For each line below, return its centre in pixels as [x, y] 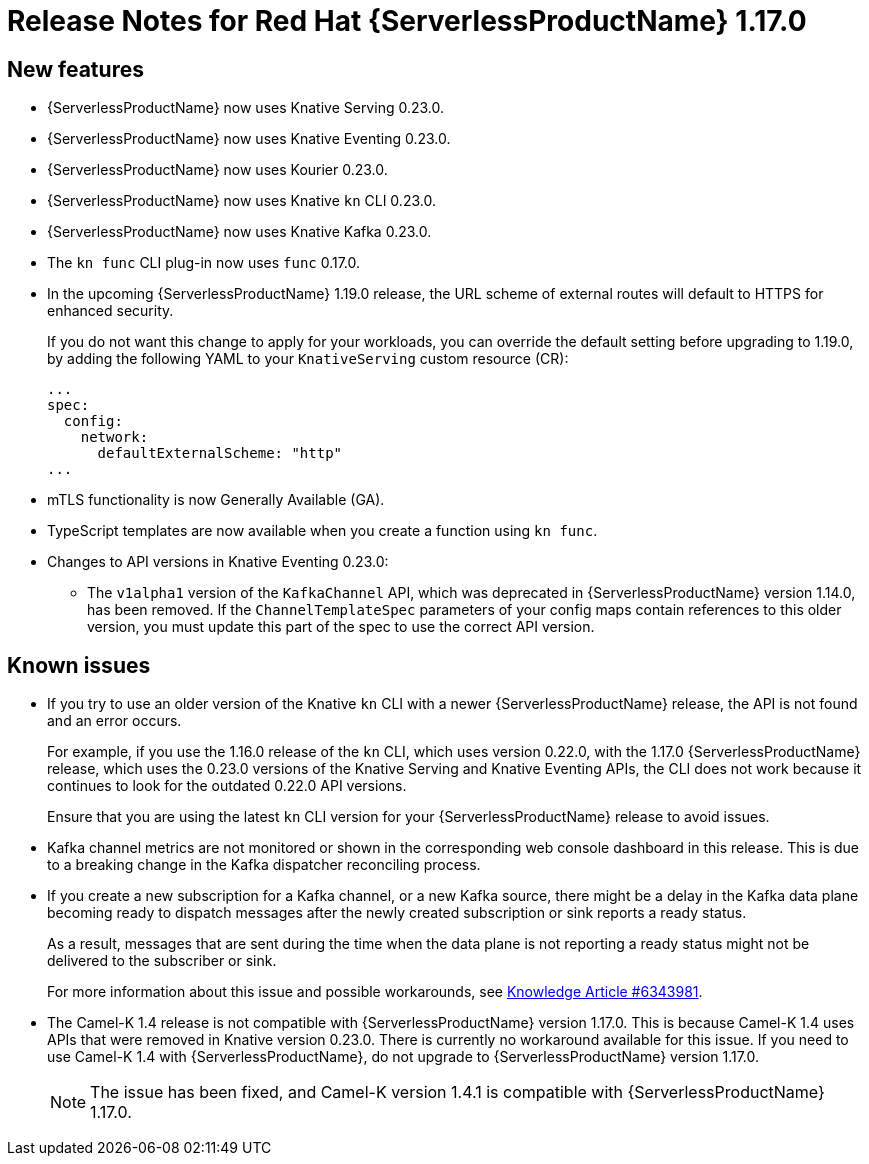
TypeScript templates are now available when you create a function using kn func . [322, 531]
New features [75, 69]
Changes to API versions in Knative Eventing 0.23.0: [218, 562]
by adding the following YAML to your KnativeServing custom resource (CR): [308, 359]
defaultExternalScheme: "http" [220, 453]
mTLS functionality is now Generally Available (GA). [216, 500]
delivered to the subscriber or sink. [162, 961]
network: [114, 437]
